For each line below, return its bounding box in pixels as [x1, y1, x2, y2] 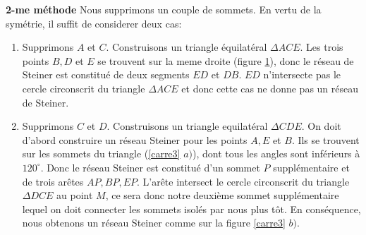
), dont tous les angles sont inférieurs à [193, 146, 360, 161]
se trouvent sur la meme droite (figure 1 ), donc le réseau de [97, 53, 354, 68]
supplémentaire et [273, 159, 350, 174]
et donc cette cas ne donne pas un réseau [181, 80, 359, 95]
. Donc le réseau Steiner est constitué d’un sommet [40, 159, 260, 174]
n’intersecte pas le [263, 67, 341, 82]
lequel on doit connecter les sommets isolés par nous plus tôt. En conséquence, [22, 201, 361, 216]
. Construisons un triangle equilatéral [106, 119, 268, 133]
